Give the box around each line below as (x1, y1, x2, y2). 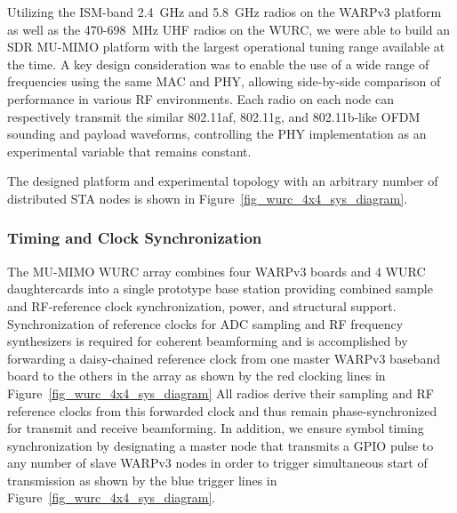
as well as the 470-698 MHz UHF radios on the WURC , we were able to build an (7, 20, 451, 38)
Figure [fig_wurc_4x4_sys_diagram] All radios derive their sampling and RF (7, 383, 434, 402)
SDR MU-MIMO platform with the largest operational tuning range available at (7, 37, 445, 56)
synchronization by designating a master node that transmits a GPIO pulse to (7, 436, 434, 454)
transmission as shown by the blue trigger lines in (7, 470, 277, 489)
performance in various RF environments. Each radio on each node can (7, 89, 394, 108)
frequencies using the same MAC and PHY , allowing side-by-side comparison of (7, 72, 441, 91)
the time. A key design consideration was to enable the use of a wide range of (7, 54, 429, 73)
